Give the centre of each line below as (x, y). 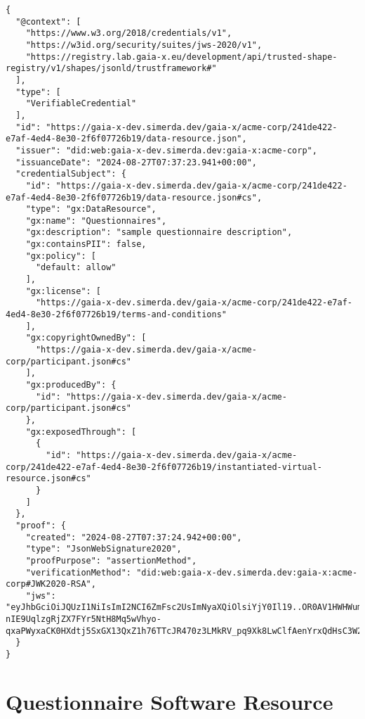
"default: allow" (76, 268)
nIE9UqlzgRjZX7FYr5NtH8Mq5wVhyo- (84, 619)
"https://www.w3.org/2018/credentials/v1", (129, 33)
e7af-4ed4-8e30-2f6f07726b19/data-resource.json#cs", (134, 197)
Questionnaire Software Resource (170, 701)
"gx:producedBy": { (71, 385)
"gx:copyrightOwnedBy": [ (86, 338)
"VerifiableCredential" (81, 104)
